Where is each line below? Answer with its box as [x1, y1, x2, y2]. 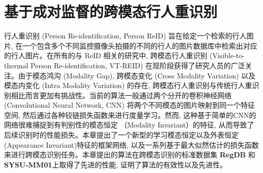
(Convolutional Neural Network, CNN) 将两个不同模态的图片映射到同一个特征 [4, 100, 255, 110]
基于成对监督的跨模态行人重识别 [4, 1, 218, 22]
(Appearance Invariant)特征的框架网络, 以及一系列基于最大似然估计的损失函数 [4, 139, 259, 150]
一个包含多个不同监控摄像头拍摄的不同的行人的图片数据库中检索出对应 [22, 40, 257, 51]
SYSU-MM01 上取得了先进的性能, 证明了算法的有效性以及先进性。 [4, 159, 227, 169]
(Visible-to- [209, 50, 245, 61]
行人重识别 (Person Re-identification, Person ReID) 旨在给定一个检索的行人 [4, 30, 247, 41]
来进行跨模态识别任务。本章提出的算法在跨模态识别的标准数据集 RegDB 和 [4, 149, 255, 160]
